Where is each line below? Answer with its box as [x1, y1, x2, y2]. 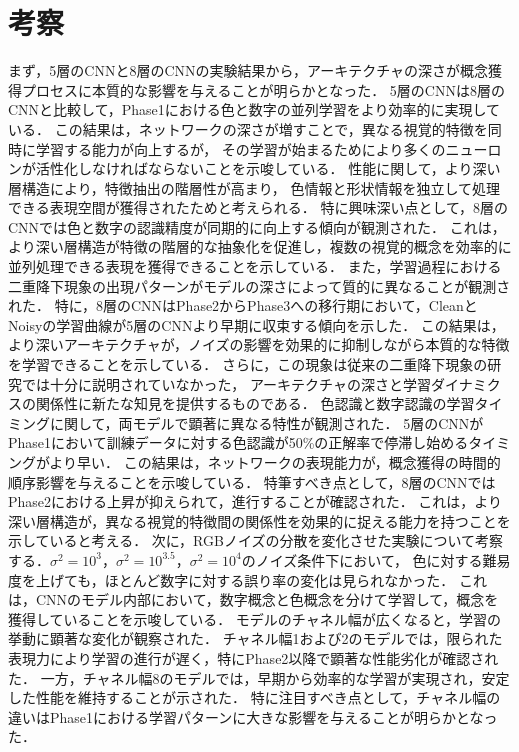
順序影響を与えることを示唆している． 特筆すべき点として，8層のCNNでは [8, 471, 496, 492]
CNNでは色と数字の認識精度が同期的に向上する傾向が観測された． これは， [8, 216, 506, 237]
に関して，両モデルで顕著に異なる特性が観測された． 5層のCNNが [49, 412, 484, 433]
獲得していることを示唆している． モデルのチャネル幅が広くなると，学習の [8, 608, 502, 629]
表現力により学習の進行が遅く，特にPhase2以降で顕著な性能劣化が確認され [8, 647, 499, 668]
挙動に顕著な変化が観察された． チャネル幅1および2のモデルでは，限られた [8, 628, 503, 649]
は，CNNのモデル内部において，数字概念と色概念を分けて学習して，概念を [8, 589, 499, 610]
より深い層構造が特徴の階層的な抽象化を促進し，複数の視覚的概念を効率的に [8, 236, 512, 257]
